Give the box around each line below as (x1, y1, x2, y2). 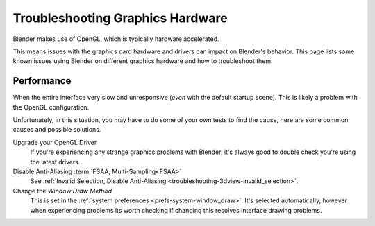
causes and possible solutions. (12, 125, 101, 134)
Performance (12, 75, 72, 87)
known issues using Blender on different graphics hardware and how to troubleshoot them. (12, 57, 274, 65)
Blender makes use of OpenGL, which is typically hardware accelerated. (12, 35, 219, 43)
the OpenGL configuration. (12, 103, 90, 111)
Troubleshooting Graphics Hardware (12, 10, 228, 26)
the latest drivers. (30, 157, 81, 166)
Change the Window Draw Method (12, 186, 112, 195)
